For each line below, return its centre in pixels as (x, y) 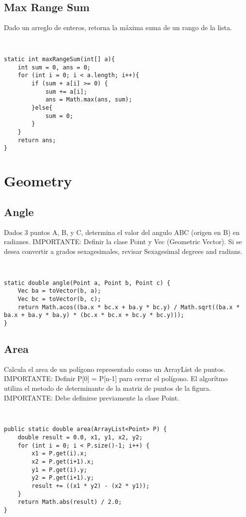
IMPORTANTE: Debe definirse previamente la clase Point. (92, 397)
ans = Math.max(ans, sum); (89, 100)
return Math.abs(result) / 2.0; (70, 502)
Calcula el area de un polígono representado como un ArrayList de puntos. (115, 369)
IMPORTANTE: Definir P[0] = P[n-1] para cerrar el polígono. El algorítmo (116, 378)
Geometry (38, 181)
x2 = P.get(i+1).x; (63, 462)
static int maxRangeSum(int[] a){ (60, 59)
